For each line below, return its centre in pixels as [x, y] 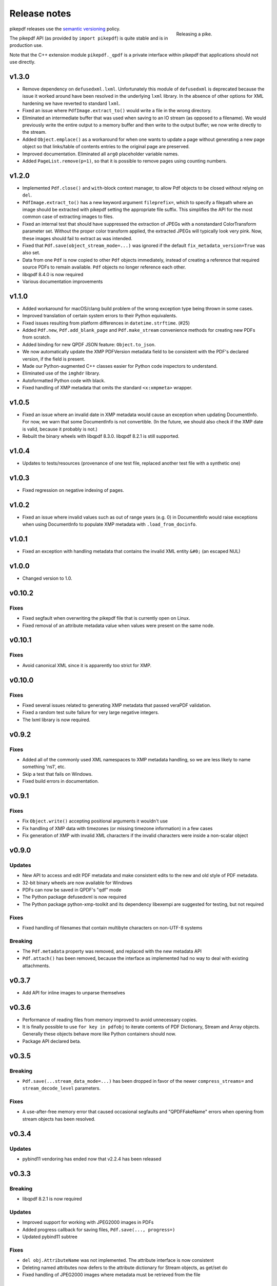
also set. [31, 253]
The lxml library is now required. [56, 720]
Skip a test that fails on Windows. [57, 774]
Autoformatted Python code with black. [64, 380]
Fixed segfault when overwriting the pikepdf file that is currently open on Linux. [106, 618]
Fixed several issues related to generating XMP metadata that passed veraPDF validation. [117, 705]
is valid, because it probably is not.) [60, 429]
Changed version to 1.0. [47, 578]
